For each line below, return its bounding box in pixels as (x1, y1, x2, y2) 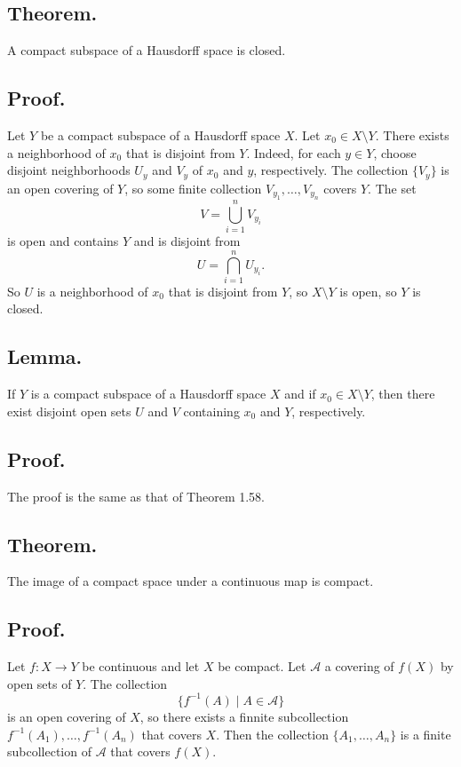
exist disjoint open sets (7, 401, 131, 420)
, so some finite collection (124, 178, 262, 197)
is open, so (339, 281, 397, 300)
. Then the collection (216, 724, 329, 743)
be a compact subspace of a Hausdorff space (40, 126, 281, 144)
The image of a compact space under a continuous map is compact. (7, 572, 374, 590)
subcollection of (7, 742, 91, 761)
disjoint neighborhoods (7, 161, 131, 179)
